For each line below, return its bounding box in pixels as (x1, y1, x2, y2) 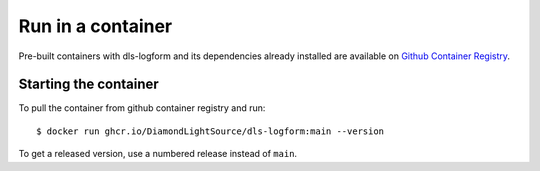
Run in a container (18, 15, 173, 37)
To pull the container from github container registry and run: (18, 102, 266, 114)
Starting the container (18, 76, 159, 93)
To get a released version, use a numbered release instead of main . (18, 148, 298, 160)
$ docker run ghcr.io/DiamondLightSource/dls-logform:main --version (36, 125, 385, 137)
